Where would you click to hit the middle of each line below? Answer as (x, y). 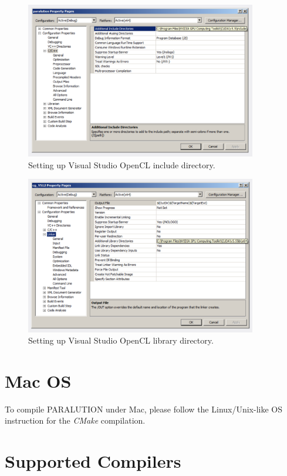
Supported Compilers (93, 461)
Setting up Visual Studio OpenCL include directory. (122, 164)
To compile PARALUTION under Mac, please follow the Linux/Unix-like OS (144, 409)
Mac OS (38, 380)
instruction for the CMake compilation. (75, 420)
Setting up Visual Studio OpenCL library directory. (121, 340)
